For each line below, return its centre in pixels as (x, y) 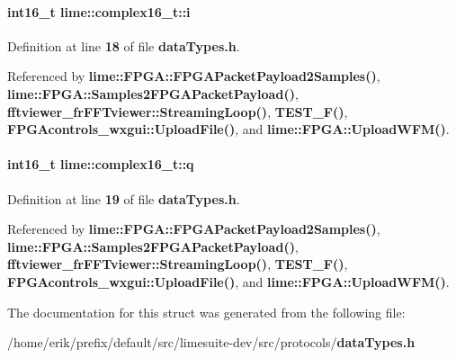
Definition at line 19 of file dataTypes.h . (124, 198)
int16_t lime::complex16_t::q (101, 164)
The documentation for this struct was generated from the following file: (206, 312)
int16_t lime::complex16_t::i (99, 11)
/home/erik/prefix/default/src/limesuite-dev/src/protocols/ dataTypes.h (211, 342)
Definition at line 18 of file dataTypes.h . (124, 45)
